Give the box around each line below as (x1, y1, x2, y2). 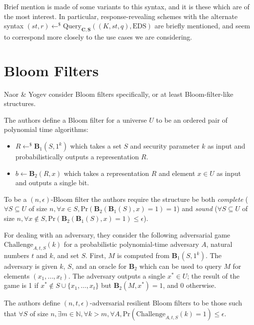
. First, (85, 250, 106, 260)
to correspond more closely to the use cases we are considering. (4, 31, 192, 42)
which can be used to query (139, 261, 222, 271)
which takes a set (70, 141, 122, 151)
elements (4, 270, 30, 281)
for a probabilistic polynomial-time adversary (63, 239, 199, 249)
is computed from (117, 250, 169, 260)
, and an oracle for (71, 261, 127, 271)
